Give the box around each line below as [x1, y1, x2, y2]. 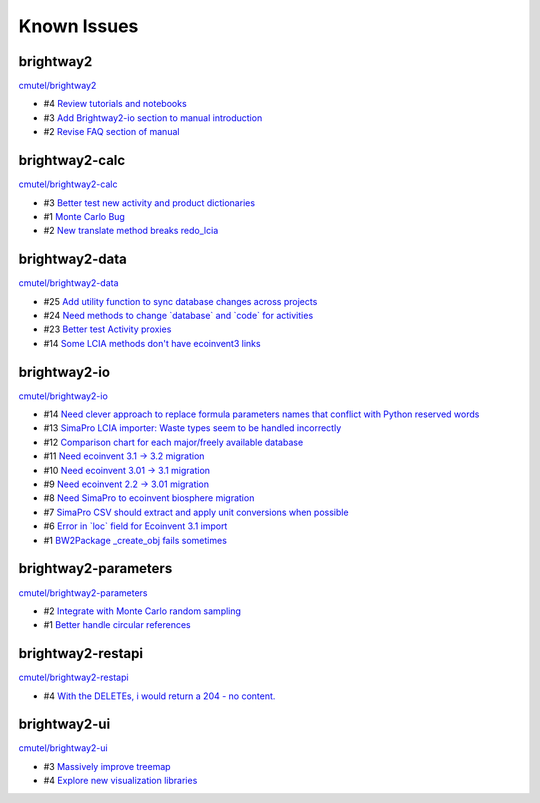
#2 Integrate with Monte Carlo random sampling [43, 605, 242, 617]
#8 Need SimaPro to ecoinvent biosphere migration [43, 492, 255, 504]
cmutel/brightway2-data [18, 277, 119, 289]
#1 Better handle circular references [43, 619, 192, 631]
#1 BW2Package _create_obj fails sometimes [43, 534, 227, 546]
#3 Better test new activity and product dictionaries [43, 196, 255, 209]
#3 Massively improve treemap [43, 760, 171, 772]
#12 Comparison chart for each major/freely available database [43, 436, 304, 448]
